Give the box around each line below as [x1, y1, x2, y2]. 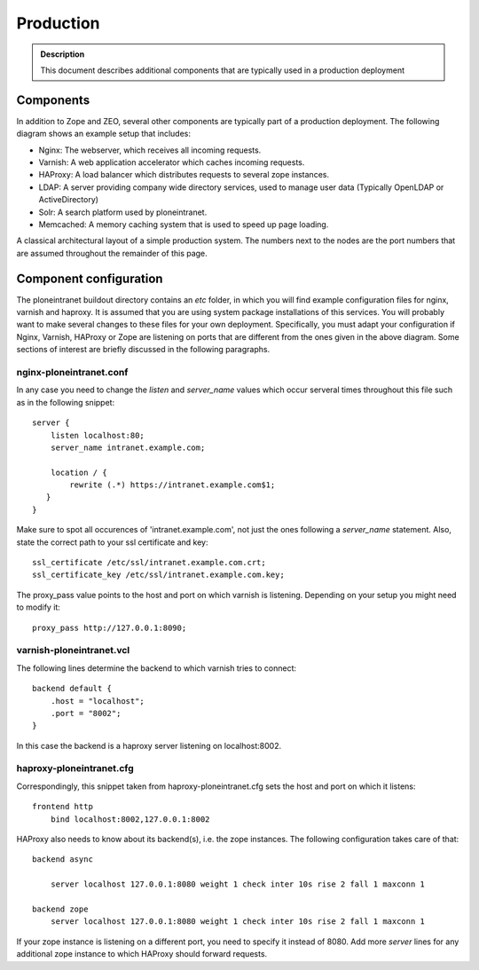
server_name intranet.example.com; [50, 442, 206, 453]
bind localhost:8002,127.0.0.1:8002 [50, 814, 210, 824]
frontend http [32, 801, 93, 812]
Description [40, 49, 85, 59]
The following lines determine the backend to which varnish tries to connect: [16, 662, 297, 674]
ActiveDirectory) [38, 194, 99, 205]
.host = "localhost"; [50, 696, 145, 706]
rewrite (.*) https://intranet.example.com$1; [69, 480, 276, 490]
